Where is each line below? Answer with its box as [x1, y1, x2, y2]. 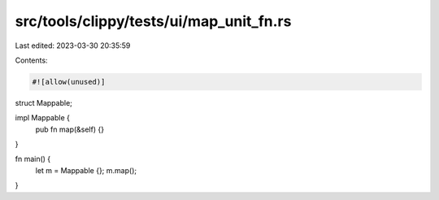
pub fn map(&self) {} [35, 124, 105, 134]
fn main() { [15, 154, 51, 164]
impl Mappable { [15, 113, 71, 123]
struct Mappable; [15, 98, 73, 107]
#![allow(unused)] [32, 77, 106, 86]
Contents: [15, 55, 48, 65]
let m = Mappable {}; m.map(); [35, 165, 137, 175]
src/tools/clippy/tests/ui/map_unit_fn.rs [15, 12, 292, 30]
